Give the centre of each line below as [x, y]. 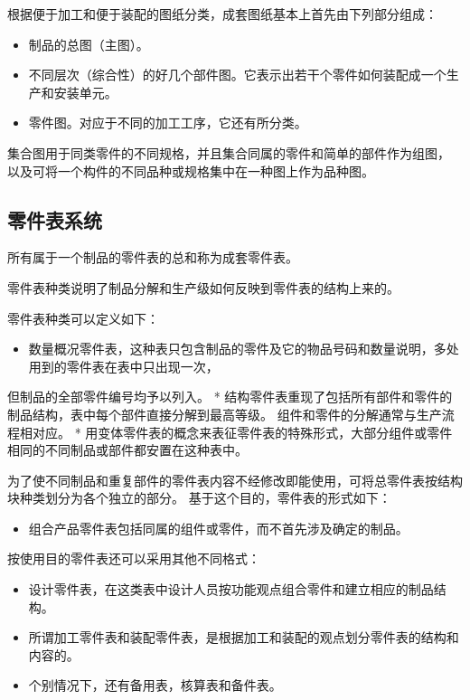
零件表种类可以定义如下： [83, 318]
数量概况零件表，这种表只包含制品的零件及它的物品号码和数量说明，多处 [244, 349]
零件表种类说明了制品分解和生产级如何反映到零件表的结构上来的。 [203, 287]
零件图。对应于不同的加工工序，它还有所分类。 [168, 123]
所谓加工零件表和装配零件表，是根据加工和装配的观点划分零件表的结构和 [244, 637]
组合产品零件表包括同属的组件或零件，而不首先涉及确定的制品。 [218, 528]
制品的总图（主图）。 [89, 44]
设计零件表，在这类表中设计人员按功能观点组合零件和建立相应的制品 [231, 589]
